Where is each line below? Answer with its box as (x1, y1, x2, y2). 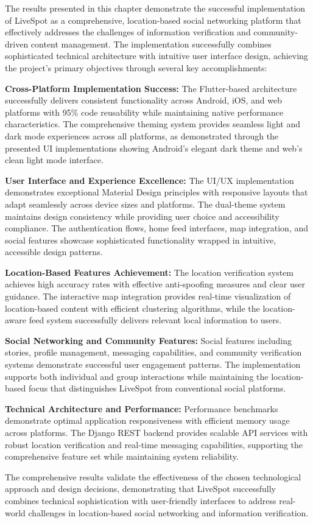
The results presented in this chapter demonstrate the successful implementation (5, 2, 306, 14)
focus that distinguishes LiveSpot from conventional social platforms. (28, 382, 286, 395)
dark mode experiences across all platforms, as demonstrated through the (5, 129, 279, 142)
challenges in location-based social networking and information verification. (28, 506, 309, 519)
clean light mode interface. (5, 153, 104, 166)
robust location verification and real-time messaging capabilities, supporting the (5, 438, 303, 451)
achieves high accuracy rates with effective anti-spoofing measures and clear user (5, 278, 305, 290)
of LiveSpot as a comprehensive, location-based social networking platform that (5, 13, 301, 26)
